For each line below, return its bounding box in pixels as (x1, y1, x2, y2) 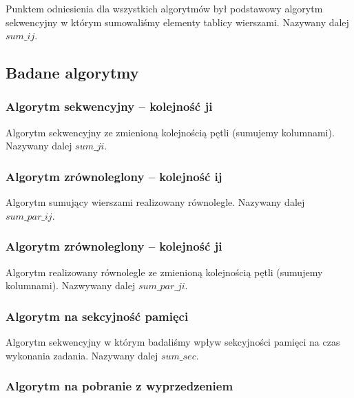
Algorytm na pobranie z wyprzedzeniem (6, 377, 233, 395)
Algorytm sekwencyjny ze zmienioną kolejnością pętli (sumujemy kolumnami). (6, 125, 335, 139)
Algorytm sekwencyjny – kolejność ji (6, 98, 213, 115)
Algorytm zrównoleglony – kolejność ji (6, 238, 222, 255)
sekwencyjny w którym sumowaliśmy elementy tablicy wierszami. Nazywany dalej (6, 14, 349, 29)
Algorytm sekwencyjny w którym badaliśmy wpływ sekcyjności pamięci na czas (6, 335, 340, 348)
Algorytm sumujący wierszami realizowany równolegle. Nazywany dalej (6, 195, 305, 209)
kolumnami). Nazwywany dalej (6, 278, 136, 293)
